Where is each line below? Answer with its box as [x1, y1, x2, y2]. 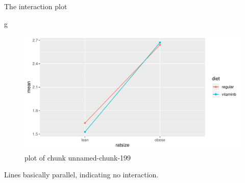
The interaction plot [4, 1, 67, 11]
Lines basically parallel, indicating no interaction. [4, 169, 159, 180]
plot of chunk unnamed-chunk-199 [24, 152, 131, 163]
